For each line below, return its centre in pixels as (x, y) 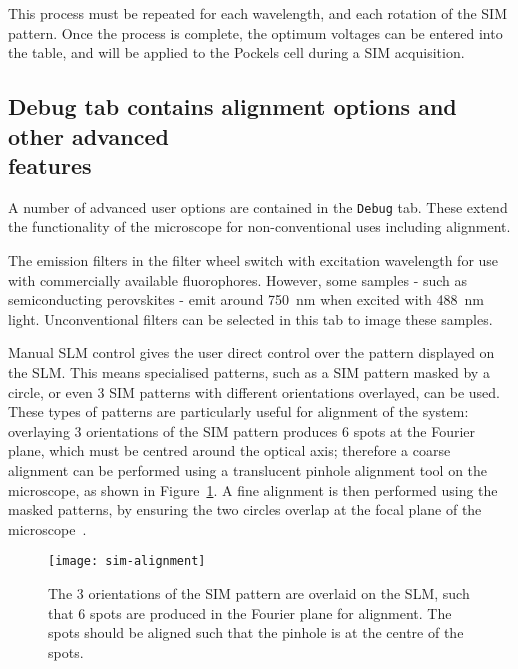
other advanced (88, 135)
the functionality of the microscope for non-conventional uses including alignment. (259, 226)
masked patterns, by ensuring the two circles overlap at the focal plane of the (245, 509)
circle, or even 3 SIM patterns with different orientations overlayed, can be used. (254, 391)
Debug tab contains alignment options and (232, 106)
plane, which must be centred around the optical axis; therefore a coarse (229, 450)
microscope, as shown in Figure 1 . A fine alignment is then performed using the (253, 489)
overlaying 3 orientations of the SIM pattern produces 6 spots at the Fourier (242, 430)
